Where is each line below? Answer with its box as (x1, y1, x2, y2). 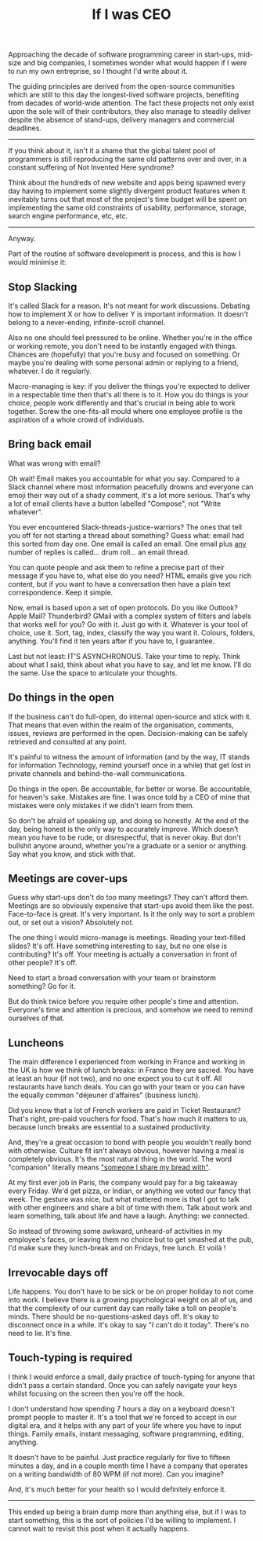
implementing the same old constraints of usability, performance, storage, (8, 203, 247, 213)
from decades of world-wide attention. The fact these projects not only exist (8, 98, 254, 108)
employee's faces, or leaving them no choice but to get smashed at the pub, (8, 1235, 254, 1244)
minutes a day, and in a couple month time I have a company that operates (8, 1461, 248, 1470)
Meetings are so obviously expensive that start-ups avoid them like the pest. (8, 901, 254, 910)
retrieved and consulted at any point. (8, 737, 127, 746)
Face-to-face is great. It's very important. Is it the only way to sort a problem (8, 910, 255, 919)
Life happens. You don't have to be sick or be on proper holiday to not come (8, 1287, 254, 1297)
